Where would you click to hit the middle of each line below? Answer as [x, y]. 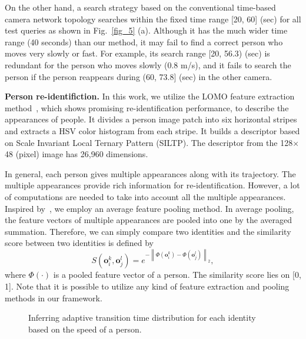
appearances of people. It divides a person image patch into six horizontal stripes [151, 119]
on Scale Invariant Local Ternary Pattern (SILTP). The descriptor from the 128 [149, 142]
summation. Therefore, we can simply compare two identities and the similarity [148, 231]
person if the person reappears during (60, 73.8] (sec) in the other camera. [139, 76]
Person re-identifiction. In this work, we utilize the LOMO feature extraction [150, 96]
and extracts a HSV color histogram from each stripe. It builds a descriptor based [152, 130]
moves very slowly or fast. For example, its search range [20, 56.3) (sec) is [137, 53]
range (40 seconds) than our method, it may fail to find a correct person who [144, 41]
